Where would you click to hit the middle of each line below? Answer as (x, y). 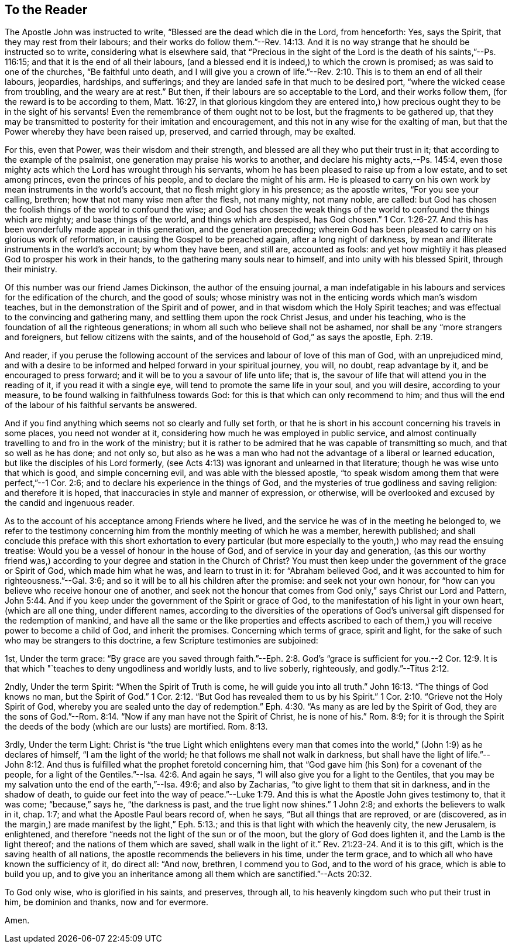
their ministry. (31, 269)
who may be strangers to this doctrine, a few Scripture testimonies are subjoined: (161, 641)
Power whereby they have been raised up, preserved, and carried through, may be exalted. (181, 132)
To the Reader (46, 10)
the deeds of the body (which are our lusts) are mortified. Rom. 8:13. (136, 727)
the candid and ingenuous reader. (70, 503)
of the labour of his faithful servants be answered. (101, 405)
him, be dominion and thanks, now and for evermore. (106, 902)
